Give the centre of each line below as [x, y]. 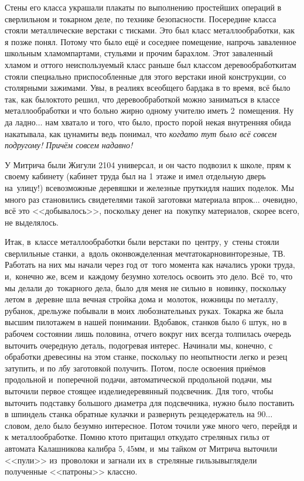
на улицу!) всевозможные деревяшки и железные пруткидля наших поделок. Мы [149, 187]
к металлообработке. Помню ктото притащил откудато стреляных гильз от [137, 437]
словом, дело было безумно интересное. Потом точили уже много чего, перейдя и [151, 425]
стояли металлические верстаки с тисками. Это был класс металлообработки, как [150, 30]
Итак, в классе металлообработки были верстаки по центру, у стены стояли [142, 242]
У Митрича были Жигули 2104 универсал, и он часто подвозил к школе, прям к [148, 164]
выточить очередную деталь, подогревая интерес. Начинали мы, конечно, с [139, 345]
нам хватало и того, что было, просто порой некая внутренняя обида [168, 122]
